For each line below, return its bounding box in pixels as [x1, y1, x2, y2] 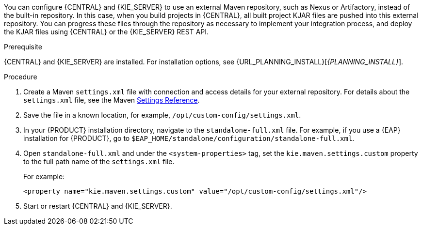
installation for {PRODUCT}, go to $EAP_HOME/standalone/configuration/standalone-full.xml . [23, 134, 355, 142]
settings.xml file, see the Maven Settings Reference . [23, 96, 200, 104]
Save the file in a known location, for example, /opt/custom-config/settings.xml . [23, 111, 301, 119]
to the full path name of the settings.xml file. [23, 157, 175, 166]
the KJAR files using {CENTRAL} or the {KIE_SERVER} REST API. [4, 28, 209, 36]
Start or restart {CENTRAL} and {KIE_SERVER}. [23, 202, 172, 210]
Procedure [4, 73, 37, 81]
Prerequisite [4, 43, 42, 51]
